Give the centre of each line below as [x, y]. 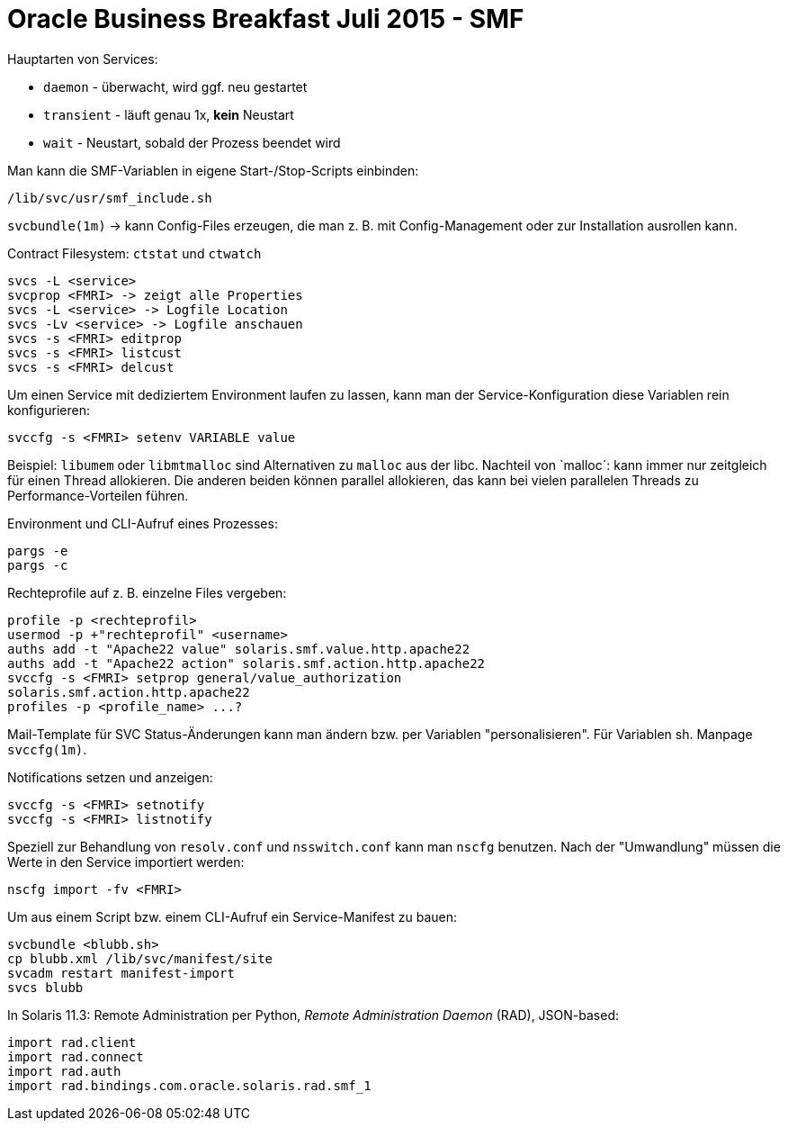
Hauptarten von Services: [83, 59]
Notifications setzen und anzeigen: [110, 777]
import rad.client [72, 1042]
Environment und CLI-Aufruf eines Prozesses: [143, 523]
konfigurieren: [49, 410]
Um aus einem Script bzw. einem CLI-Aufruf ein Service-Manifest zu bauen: [233, 916]
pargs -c [38, 565]
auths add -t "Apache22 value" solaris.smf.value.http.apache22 [239, 649]
